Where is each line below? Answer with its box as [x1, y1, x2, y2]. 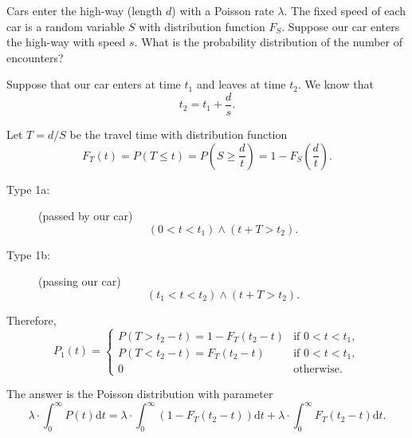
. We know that [297, 76, 374, 93]
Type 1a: [6, 180, 50, 197]
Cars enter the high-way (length [6, 2, 163, 18]
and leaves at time [196, 76, 286, 93]
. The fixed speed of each [284, 2, 406, 18]
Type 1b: [6, 246, 50, 262]
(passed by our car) [38, 207, 133, 224]
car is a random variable [6, 18, 125, 34]
